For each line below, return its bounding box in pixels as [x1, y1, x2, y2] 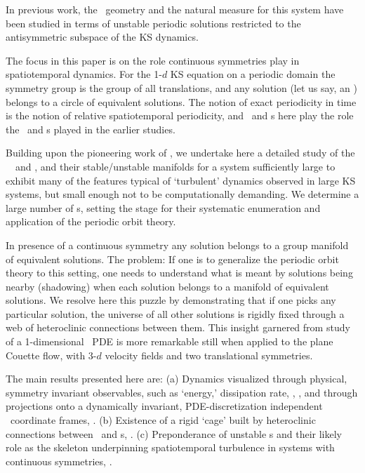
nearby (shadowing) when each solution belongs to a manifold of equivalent [6, 279, 329, 293]
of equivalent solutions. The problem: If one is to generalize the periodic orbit [6, 251, 339, 266]
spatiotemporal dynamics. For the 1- [6, 67, 162, 81]
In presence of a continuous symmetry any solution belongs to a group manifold [6, 237, 349, 252]
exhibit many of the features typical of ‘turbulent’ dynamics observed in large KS [6, 173, 356, 187]
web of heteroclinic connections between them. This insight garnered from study [6, 320, 350, 335]
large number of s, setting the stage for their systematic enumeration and [6, 200, 321, 215]
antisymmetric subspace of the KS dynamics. [6, 29, 199, 44]
